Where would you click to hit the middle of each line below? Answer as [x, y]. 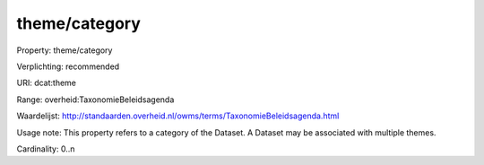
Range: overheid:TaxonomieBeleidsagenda [95, 100]
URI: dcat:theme [46, 83]
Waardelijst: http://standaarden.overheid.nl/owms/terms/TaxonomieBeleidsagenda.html [178, 116]
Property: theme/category [65, 50]
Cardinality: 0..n [46, 149]
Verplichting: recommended [68, 66]
